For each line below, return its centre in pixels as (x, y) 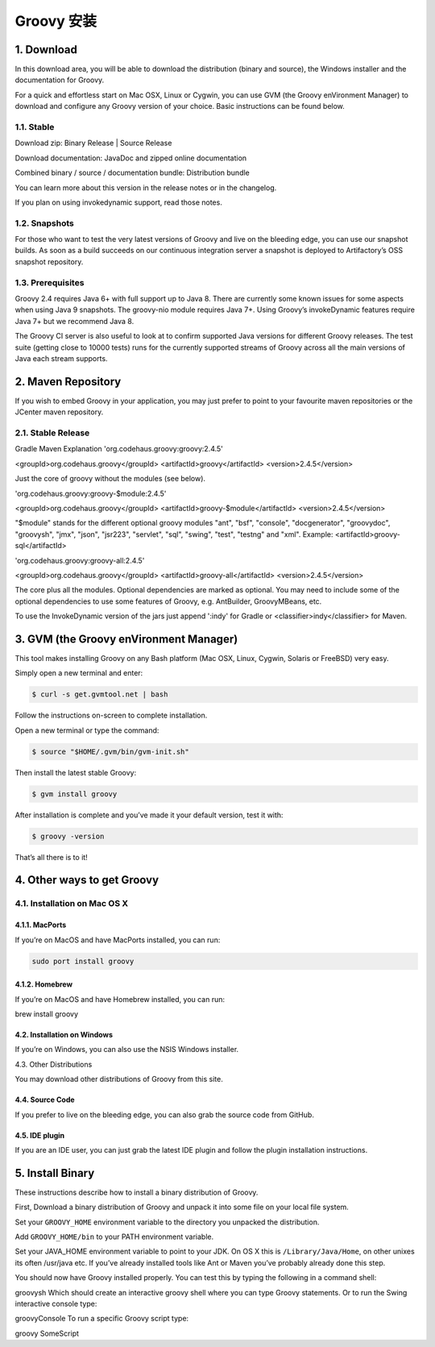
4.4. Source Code (45, 1100)
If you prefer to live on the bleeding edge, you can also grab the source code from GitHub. (164, 1114)
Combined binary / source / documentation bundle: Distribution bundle (132, 173)
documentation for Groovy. (60, 80)
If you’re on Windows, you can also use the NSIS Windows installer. (127, 1050)
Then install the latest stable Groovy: (76, 772)
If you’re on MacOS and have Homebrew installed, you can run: (120, 999)
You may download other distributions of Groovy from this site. (119, 1079)
